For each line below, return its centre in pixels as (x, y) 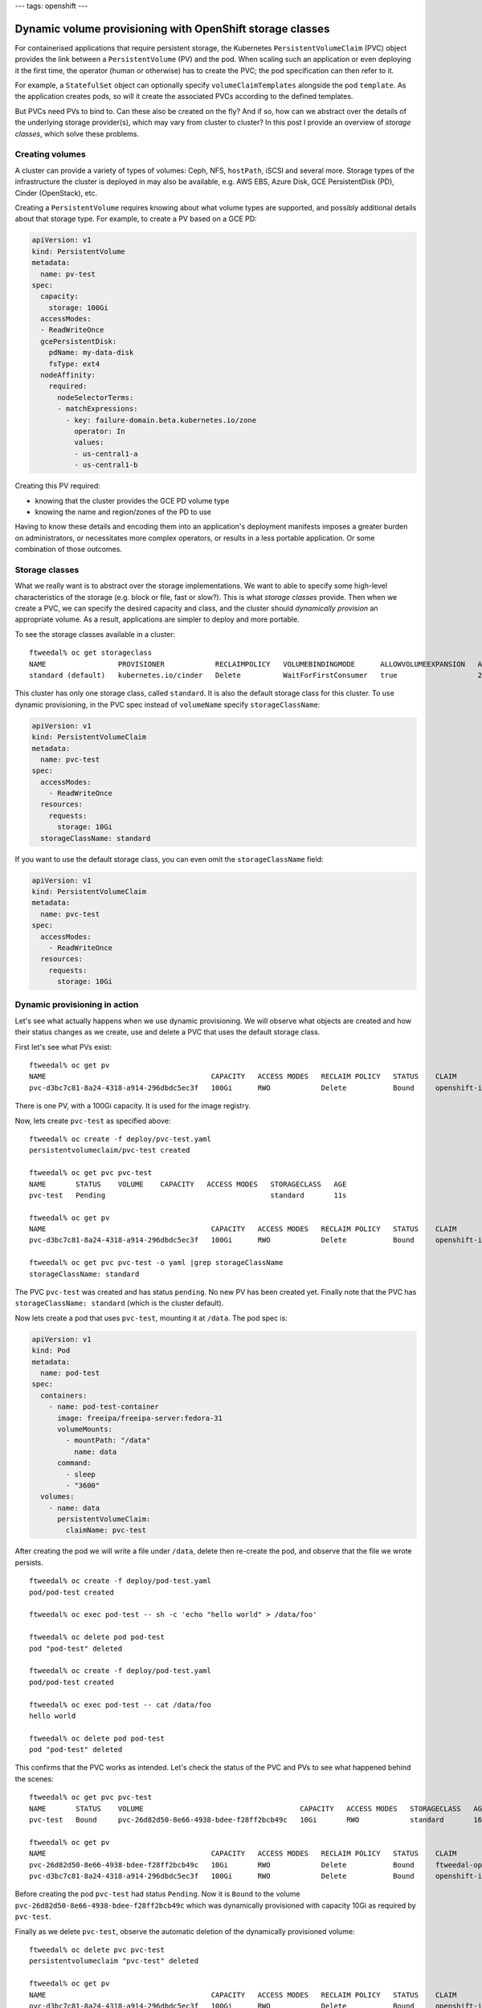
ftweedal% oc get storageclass (91, 653)
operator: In (100, 431)
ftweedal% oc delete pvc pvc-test (97, 1949)
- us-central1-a (106, 453)
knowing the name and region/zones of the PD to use (123, 512)
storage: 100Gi (78, 308)
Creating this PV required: (57, 486)
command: (74, 1463)
